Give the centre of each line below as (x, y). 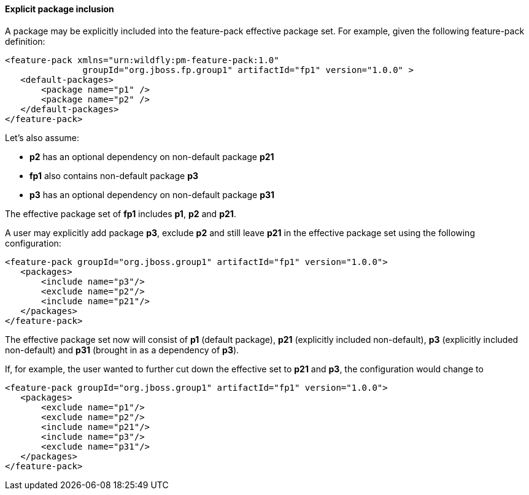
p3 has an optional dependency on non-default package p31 (152, 194)
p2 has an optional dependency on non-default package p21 (152, 156)
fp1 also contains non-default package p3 (114, 175)
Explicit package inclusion (60, 9)
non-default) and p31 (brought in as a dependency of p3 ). (122, 350)
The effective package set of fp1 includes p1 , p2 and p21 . (121, 213)
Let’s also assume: (42, 137)
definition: (25, 41)
